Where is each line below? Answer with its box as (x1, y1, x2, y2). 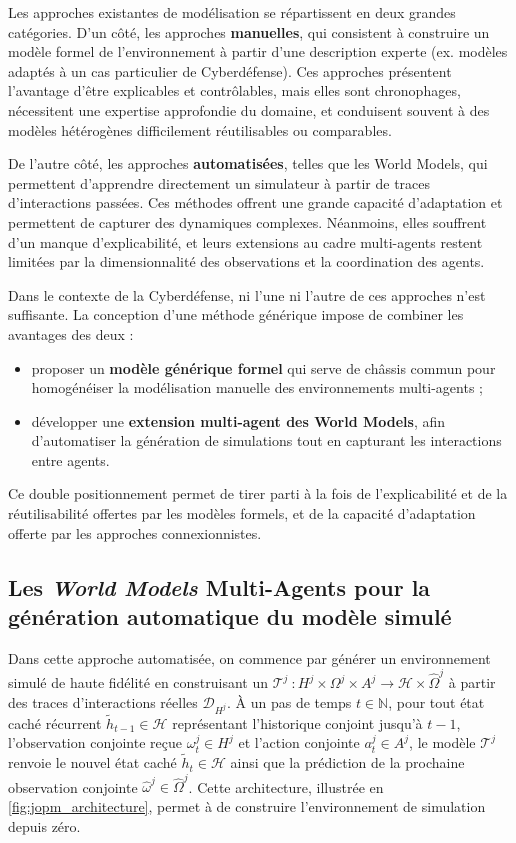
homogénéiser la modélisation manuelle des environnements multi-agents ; (31, 377, 483, 398)
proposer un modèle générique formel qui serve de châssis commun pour (31, 357, 496, 378)
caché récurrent (8, 712, 102, 733)
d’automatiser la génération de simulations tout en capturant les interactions (31, 430, 502, 451)
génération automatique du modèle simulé (8, 601, 452, 632)
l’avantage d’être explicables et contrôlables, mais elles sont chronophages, (8, 80, 461, 101)
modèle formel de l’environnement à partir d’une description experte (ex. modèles (8, 41, 508, 62)
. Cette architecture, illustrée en (188, 776, 384, 797)
